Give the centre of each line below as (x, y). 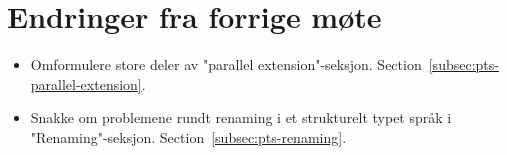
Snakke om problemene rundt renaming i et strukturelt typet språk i (241, 117)
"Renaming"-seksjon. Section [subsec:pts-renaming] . (188, 136)
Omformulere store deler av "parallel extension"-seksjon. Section (226, 64)
